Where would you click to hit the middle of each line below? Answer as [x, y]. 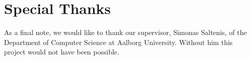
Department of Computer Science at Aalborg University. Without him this [118, 42]
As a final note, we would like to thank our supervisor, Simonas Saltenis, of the [125, 32]
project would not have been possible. [62, 52]
